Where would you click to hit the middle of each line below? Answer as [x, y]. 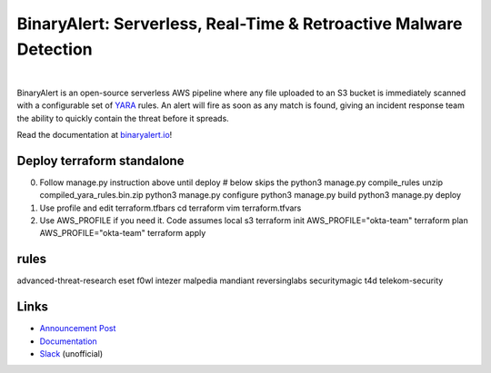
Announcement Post [78, 329]
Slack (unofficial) [71, 353]
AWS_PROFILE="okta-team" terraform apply [123, 233]
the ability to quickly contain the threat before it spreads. [123, 118]
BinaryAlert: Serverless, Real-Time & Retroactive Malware [240, 24]
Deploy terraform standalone [100, 160]
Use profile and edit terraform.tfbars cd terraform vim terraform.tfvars [170, 208]
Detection [55, 49]
